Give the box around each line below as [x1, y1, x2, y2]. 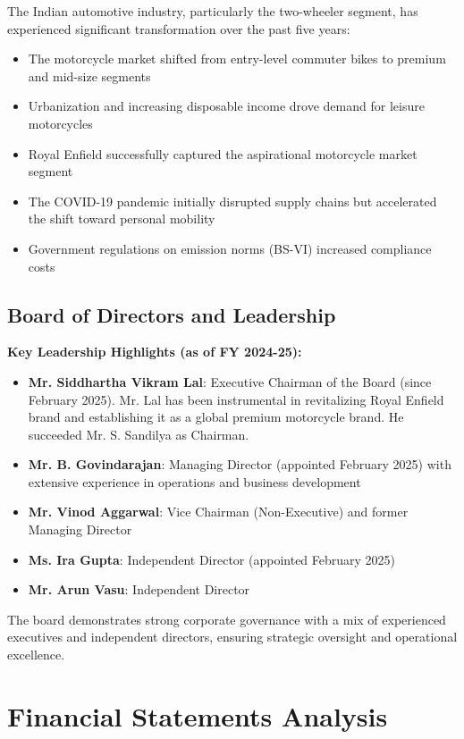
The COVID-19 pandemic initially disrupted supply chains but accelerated [28, 191, 437, 210]
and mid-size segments [28, 66, 151, 85]
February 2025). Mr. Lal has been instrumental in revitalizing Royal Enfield [28, 390, 444, 408]
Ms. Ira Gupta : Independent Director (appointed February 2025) [28, 550, 396, 568]
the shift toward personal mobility [28, 209, 215, 228]
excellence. [7, 645, 65, 664]
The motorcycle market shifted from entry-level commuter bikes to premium [28, 49, 446, 68]
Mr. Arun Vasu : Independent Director [28, 580, 250, 599]
